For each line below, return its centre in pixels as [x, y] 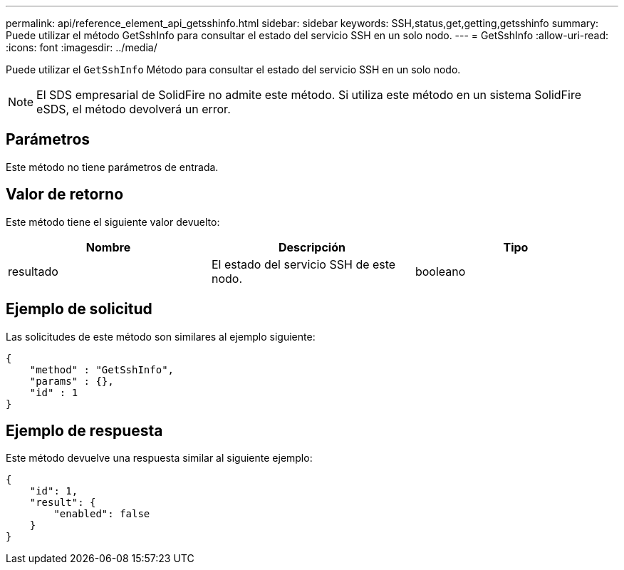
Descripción [312, 247]
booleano [440, 271]
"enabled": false [102, 514]
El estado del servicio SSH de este [303, 264]
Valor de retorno [65, 195]
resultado [33, 271]
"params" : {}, [72, 381]
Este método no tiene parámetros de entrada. [112, 167]
